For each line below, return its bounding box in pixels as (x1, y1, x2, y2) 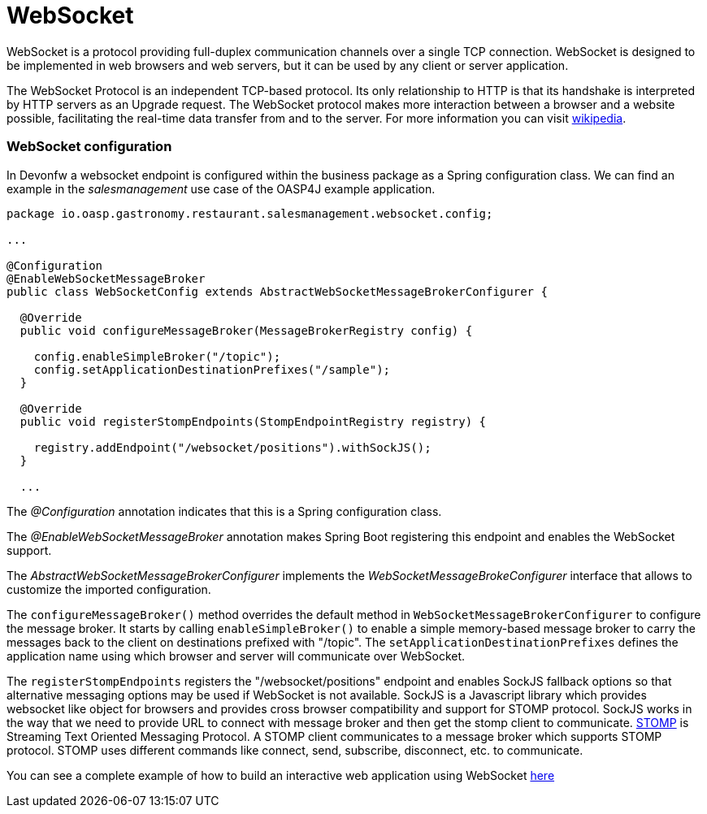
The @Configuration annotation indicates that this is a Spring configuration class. (7, 504, 442, 518)
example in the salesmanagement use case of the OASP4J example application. (7, 181, 436, 196)
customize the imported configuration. (7, 582, 211, 596)
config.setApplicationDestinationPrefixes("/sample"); (33, 362, 391, 376)
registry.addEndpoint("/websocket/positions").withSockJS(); (33, 440, 432, 454)
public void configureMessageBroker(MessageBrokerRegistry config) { (20, 323, 473, 337)
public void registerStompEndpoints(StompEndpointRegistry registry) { (20, 414, 487, 428)
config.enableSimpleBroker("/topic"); (33, 349, 281, 363)
